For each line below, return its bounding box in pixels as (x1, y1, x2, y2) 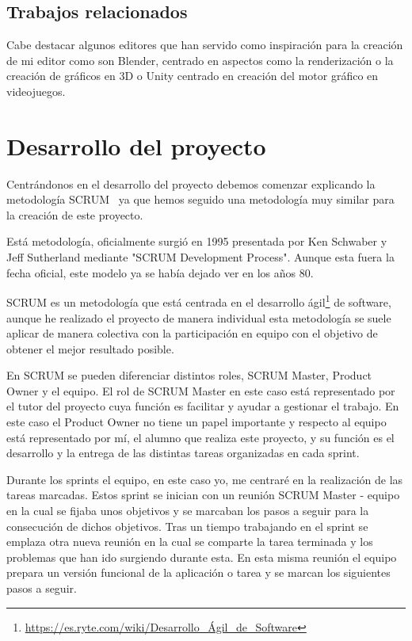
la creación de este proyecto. (6, 206, 143, 223)
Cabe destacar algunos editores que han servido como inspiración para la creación (6, 36, 403, 53)
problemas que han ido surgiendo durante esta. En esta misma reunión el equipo (6, 548, 397, 565)
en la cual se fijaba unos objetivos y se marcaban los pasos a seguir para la (6, 502, 369, 519)
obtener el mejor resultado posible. (6, 340, 174, 357)
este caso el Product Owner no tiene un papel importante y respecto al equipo (6, 414, 387, 430)
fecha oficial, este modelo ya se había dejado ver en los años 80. (6, 264, 314, 280)
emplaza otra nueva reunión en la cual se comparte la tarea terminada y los (6, 533, 373, 550)
